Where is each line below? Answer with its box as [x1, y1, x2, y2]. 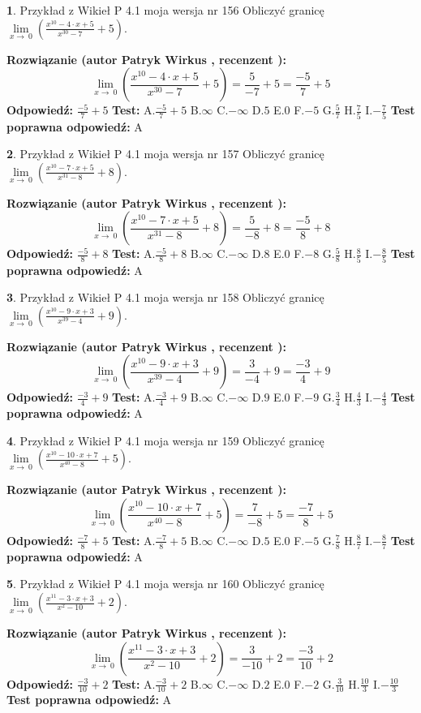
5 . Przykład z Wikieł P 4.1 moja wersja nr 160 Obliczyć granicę [6, 575, 324, 592]
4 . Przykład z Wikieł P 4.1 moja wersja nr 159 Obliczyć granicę [6, 432, 324, 449]
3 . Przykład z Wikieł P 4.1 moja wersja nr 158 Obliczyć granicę [6, 289, 324, 306]
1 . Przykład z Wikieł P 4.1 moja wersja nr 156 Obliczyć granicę [6, 2, 324, 18]
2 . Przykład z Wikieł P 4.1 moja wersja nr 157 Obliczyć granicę [6, 145, 324, 162]
